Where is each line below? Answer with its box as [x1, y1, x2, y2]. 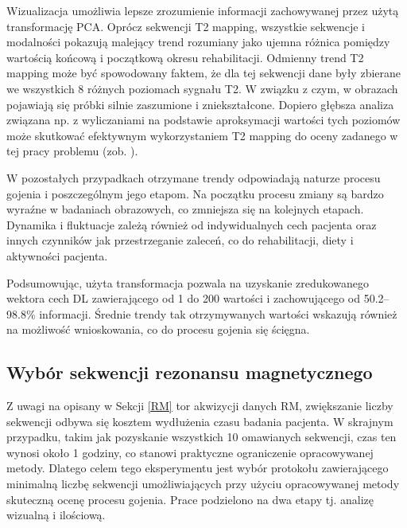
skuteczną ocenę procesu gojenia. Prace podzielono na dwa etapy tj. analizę [6, 491, 374, 507]
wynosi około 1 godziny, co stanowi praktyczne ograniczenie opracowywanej [6, 444, 374, 460]
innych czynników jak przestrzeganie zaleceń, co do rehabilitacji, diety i [6, 232, 354, 248]
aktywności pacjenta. [6, 247, 108, 264]
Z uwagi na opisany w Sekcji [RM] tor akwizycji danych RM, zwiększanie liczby [6, 397, 393, 414]
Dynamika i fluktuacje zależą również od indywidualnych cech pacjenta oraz [6, 216, 377, 233]
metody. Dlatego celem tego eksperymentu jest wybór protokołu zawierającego [6, 460, 389, 476]
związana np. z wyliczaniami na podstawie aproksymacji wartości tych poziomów [6, 111, 401, 128]
